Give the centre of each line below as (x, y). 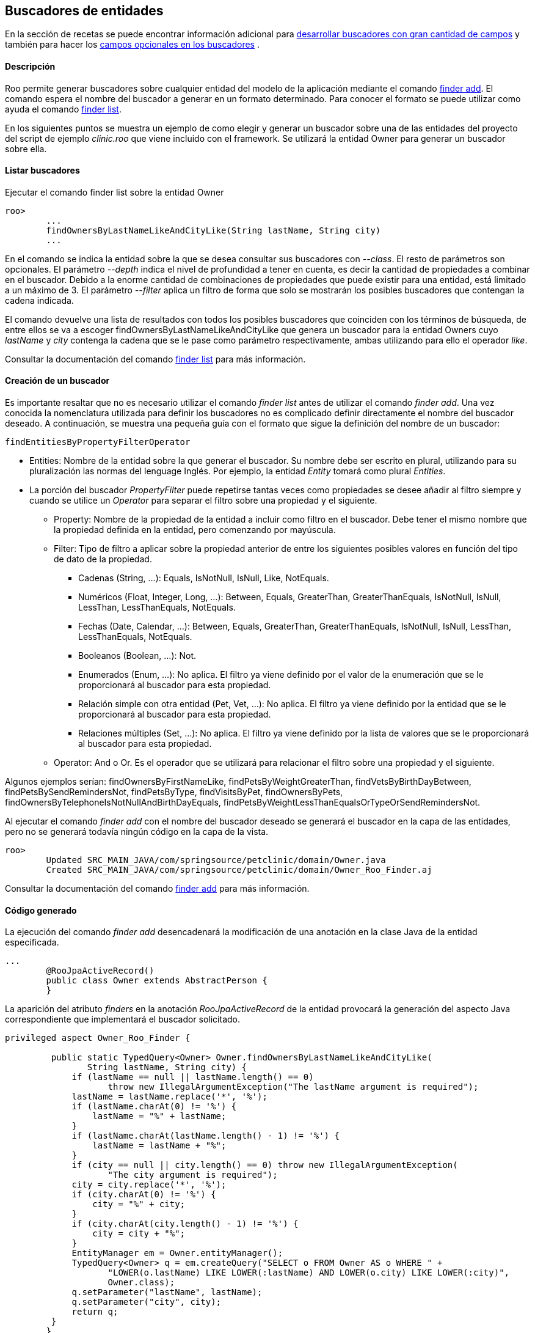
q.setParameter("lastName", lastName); (167, 1292)
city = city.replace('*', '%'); (149, 1185)
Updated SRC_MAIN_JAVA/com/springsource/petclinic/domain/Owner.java (216, 860)
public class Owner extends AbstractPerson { (157, 981)
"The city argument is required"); (193, 1175)
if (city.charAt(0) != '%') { (144, 1195)
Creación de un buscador (57, 381)
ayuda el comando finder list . (63, 109)
